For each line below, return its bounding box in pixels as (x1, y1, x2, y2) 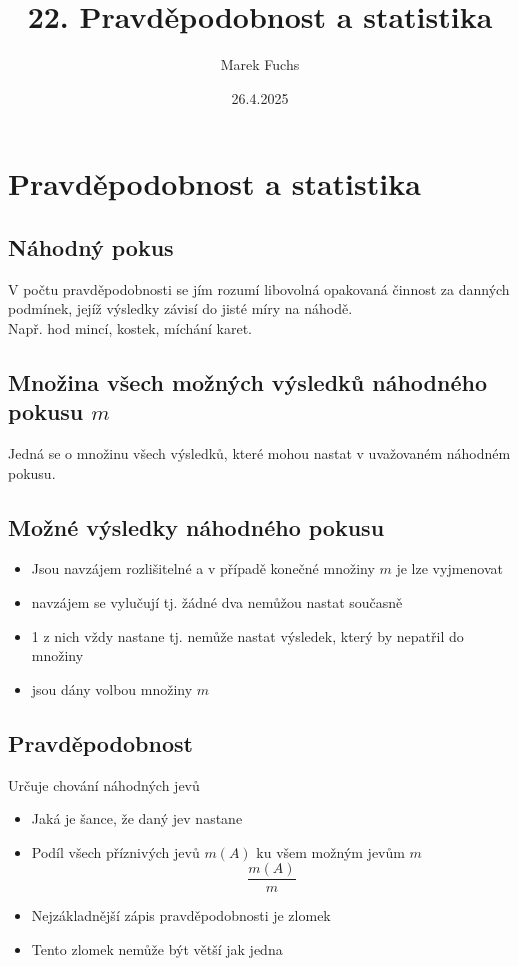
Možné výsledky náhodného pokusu (8, 511, 385, 542)
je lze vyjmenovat (396, 558, 503, 579)
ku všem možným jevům (256, 841, 405, 862)
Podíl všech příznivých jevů (31, 841, 200, 862)
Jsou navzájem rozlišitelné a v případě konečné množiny (31, 558, 375, 579)
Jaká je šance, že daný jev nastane (31, 808, 243, 829)
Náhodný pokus (8, 231, 174, 262)
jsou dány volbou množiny (31, 678, 193, 699)
